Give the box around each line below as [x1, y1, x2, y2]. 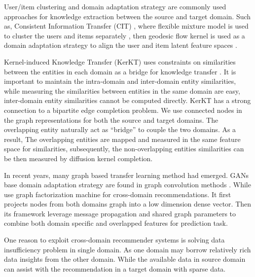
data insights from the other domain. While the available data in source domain [4, 254, 246, 264]
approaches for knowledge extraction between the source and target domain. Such [4, 11, 251, 21]
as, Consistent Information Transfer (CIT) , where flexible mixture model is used [4, 21, 249, 31]
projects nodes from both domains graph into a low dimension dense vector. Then [4, 199, 252, 209]
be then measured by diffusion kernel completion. [4, 153, 153, 163]
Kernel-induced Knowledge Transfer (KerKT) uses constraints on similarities [4, 56, 236, 67]
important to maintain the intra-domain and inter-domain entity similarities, [4, 76, 236, 86]
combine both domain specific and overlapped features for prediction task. [4, 218, 228, 228]
